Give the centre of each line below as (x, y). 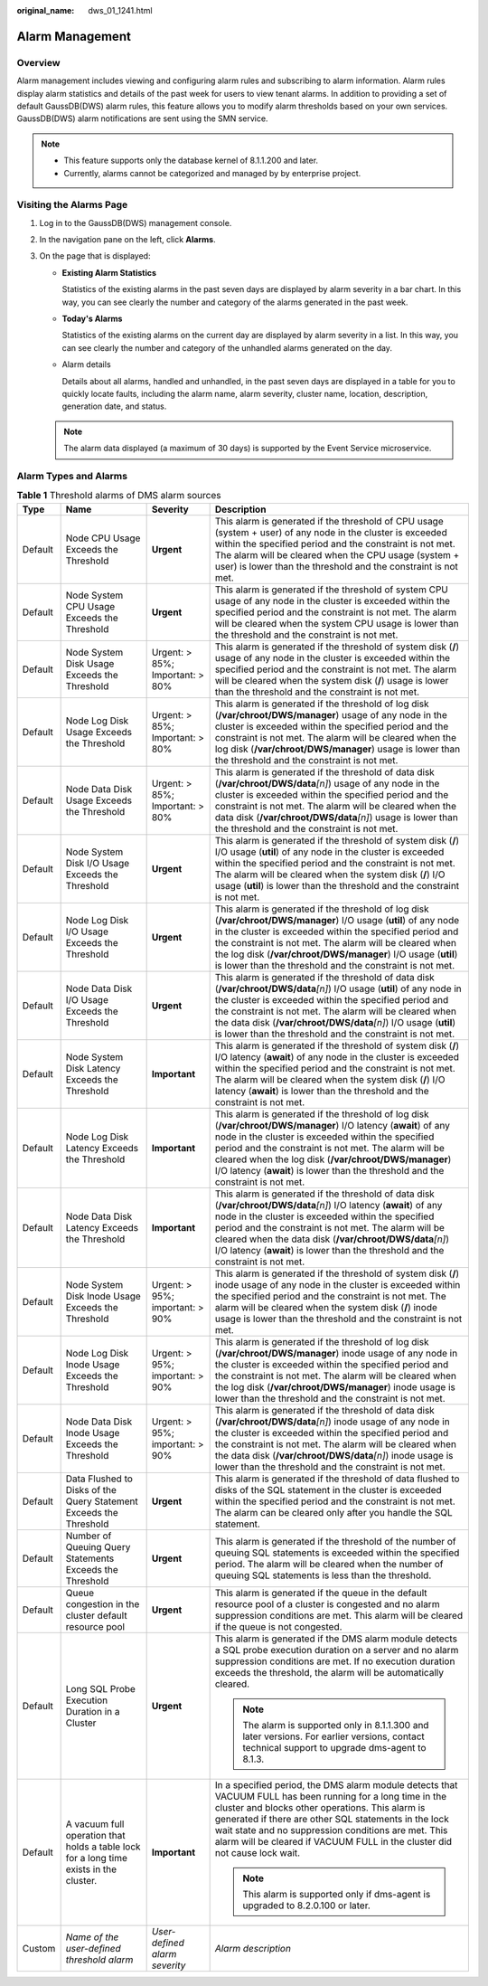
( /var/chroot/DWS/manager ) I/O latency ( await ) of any (333, 1125)
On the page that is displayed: (95, 256)
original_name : (46, 10)
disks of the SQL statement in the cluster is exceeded (328, 1489)
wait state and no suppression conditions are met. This (331, 1830)
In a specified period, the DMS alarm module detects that (336, 1784)
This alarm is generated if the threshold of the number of (335, 1541)
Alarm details (87, 364)
